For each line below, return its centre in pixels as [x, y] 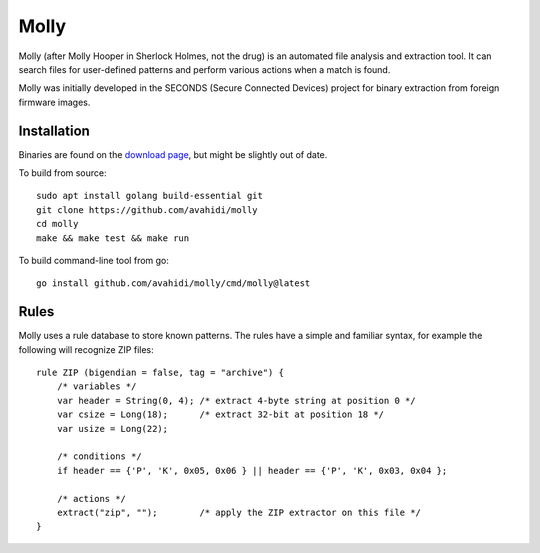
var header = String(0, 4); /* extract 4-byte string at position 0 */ [236, 400]
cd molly [57, 224]
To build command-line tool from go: [94, 260]
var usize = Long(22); [112, 428]
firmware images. [54, 102]
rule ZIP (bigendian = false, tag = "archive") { [160, 373]
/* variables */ [96, 386]
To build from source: [62, 173]
